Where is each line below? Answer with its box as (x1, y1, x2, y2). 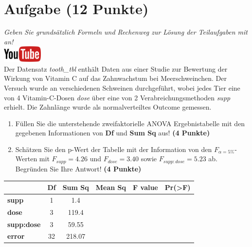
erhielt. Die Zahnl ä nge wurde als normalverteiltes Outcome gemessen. (4, 102, 212, 112)
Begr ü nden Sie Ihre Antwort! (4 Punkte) (15, 163, 142, 173)
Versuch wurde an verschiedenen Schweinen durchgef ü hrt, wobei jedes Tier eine (4, 82, 240, 93)
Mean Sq (95, 182, 126, 192)
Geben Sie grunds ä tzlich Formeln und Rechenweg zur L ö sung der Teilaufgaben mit (4, 27, 248, 37)
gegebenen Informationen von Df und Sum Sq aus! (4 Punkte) (15, 128, 210, 138)
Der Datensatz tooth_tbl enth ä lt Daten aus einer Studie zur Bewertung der (4, 63, 228, 74)
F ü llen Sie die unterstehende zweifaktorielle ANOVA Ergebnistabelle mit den (15, 118, 245, 128)
